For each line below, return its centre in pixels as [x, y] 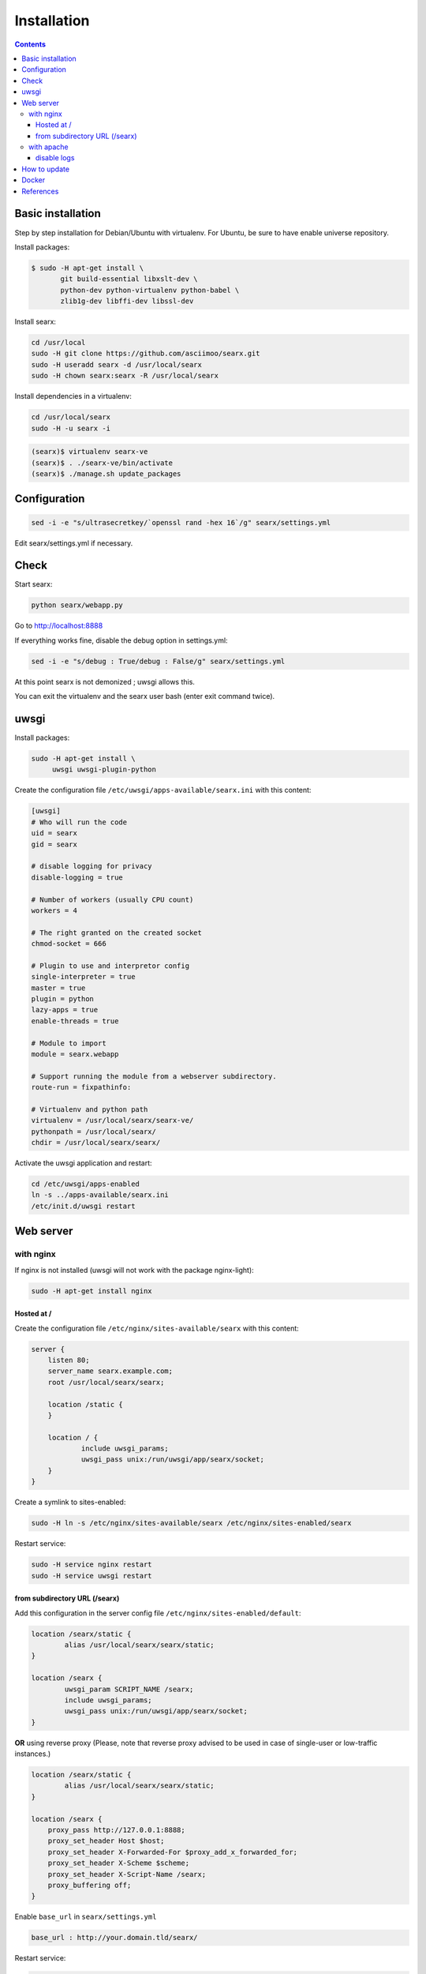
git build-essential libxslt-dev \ [129, 279]
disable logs [55, 158]
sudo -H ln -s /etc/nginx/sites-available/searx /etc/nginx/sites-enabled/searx [191, 1523]
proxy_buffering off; [90, 1885]
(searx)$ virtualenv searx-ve [90, 452]
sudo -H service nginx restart [92, 1565]
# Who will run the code [79, 822]
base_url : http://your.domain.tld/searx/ [114, 1938]
